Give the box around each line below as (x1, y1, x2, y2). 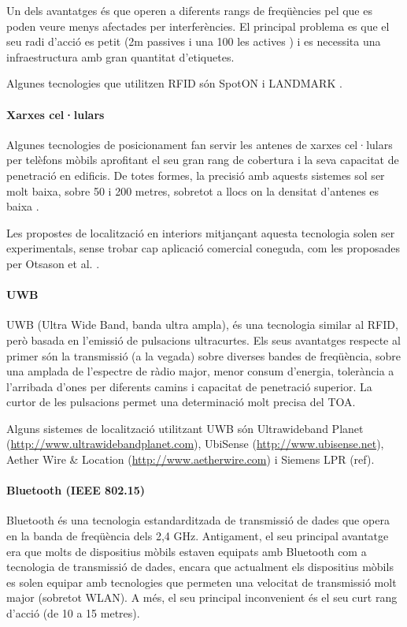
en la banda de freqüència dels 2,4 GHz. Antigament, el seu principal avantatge (6, 528, 389, 544)
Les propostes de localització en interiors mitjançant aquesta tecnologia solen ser (6, 224, 395, 241)
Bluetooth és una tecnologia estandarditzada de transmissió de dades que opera (6, 512, 390, 528)
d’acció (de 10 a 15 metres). (6, 605, 140, 621)
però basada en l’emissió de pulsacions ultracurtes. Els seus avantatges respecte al (6, 331, 401, 348)
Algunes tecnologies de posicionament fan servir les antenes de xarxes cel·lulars (6, 136, 393, 152)
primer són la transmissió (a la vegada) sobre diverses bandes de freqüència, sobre (6, 347, 401, 364)
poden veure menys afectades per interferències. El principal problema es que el (6, 17, 390, 34)
